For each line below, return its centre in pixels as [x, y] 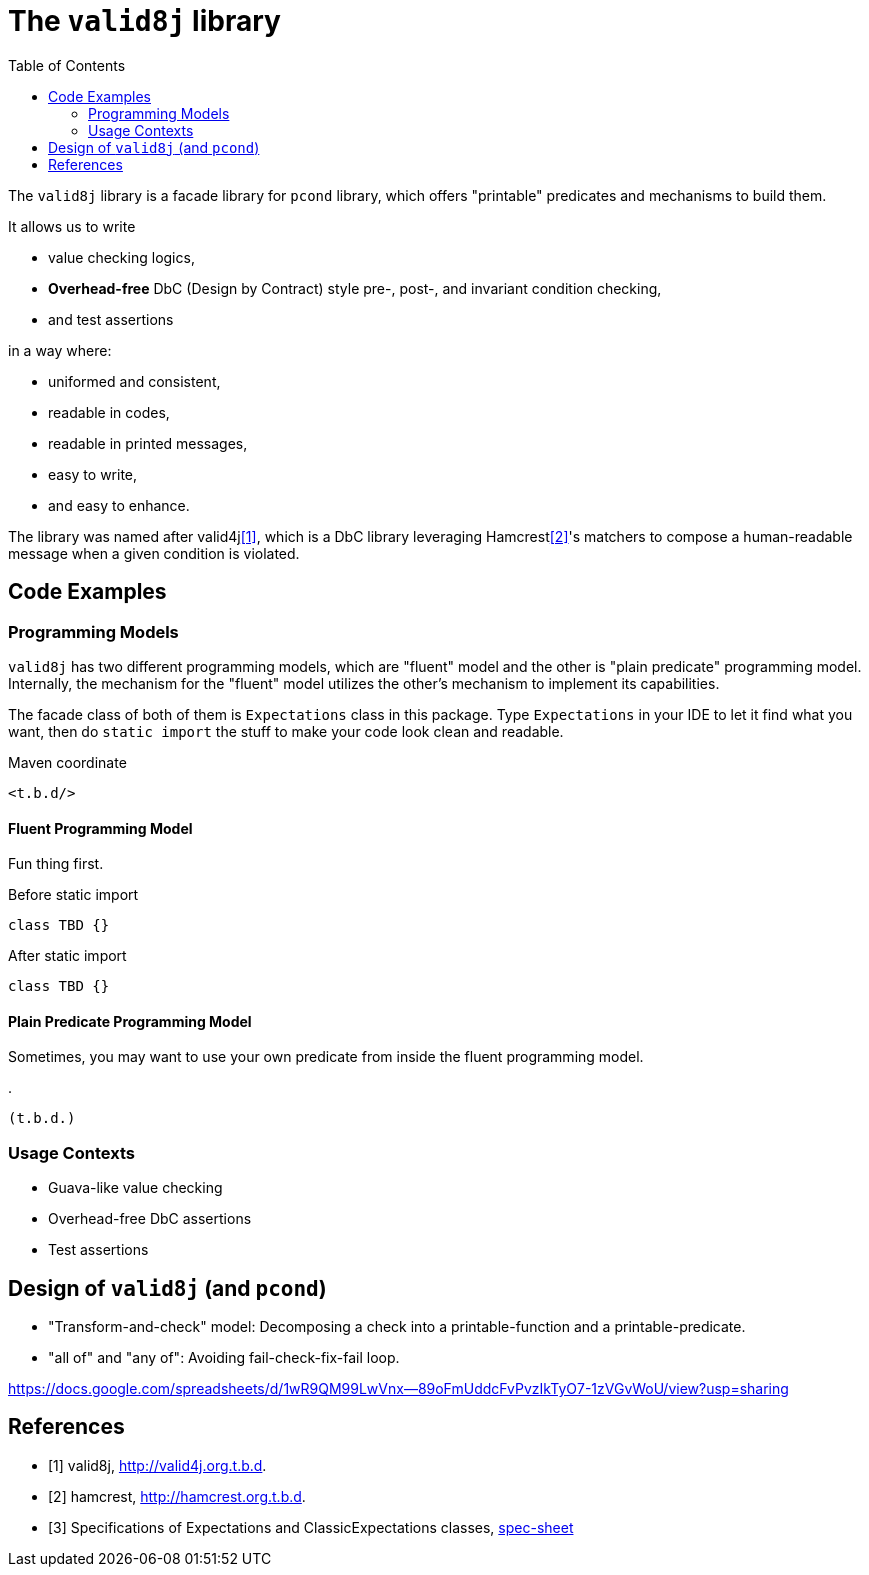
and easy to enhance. [119, 505]
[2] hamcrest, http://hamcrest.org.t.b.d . [177, 1496]
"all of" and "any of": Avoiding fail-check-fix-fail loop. [224, 1357]
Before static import [73, 895]
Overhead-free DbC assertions [150, 1219]
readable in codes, [109, 412]
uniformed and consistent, [134, 381]
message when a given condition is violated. [154, 553]
